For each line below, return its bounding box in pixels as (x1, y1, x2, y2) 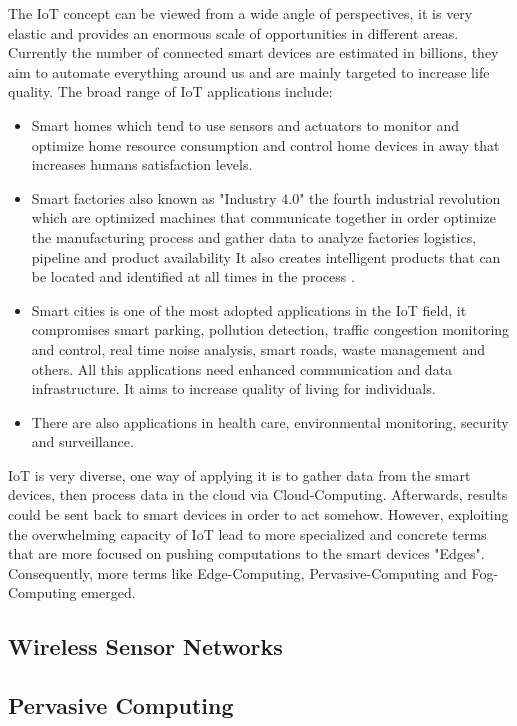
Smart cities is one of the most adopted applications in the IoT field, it (31, 299, 467, 320)
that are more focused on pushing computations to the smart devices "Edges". (8, 543, 485, 564)
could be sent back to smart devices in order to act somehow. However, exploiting (8, 504, 509, 525)
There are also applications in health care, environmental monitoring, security (31, 411, 509, 432)
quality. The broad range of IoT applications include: (8, 81, 333, 102)
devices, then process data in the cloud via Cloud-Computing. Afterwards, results (8, 484, 508, 505)
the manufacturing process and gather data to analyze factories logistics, (31, 226, 477, 247)
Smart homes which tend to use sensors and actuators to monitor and (31, 114, 460, 135)
